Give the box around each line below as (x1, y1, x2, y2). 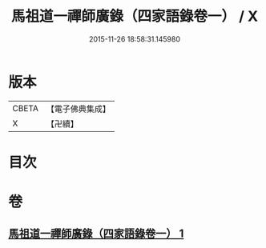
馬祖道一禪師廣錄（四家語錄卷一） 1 (8, 227, 184, 241)
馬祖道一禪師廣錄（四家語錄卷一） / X (10, 7, 259, 26)
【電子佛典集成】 (46, 103, 111, 114)
